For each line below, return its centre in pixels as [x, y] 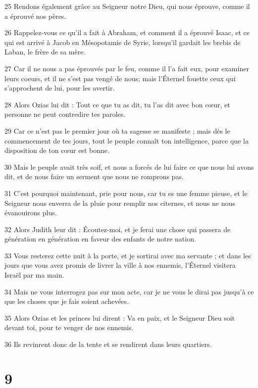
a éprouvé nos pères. [35, 16]
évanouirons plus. [31, 213]
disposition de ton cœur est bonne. [57, 150]
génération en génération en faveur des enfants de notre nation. [100, 239]
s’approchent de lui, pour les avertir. [60, 88]
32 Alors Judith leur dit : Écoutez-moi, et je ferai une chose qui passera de [118, 229]
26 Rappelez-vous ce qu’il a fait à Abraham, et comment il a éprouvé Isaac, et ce [127, 32]
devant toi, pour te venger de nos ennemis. [69, 327]
